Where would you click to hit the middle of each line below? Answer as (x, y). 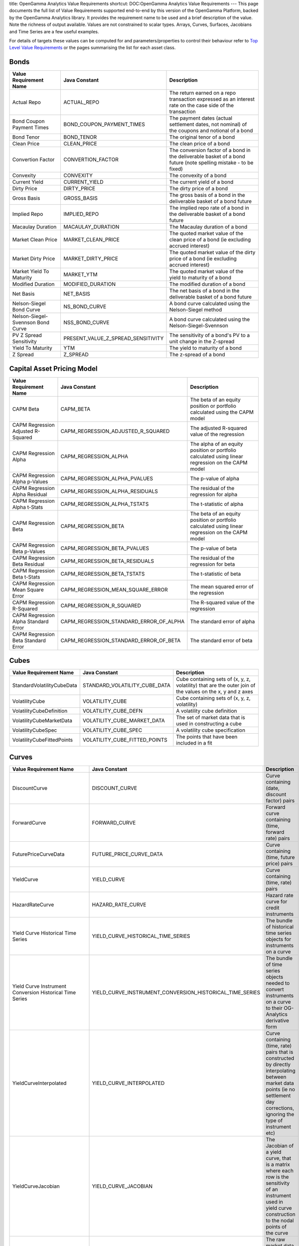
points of (276, 1227)
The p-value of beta (213, 548)
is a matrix (278, 1164)
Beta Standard (29, 640)
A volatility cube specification (211, 730)
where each (280, 1170)
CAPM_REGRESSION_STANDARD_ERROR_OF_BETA (121, 640)
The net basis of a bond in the (204, 291)
